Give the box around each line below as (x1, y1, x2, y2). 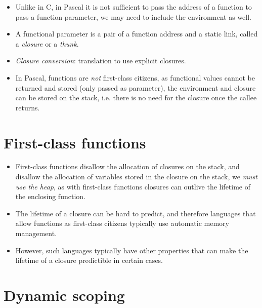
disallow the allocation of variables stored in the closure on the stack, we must (15, 171, 258, 182)
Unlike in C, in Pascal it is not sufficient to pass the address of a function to (15, 2, 252, 12)
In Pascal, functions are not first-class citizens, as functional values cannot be (15, 72, 255, 83)
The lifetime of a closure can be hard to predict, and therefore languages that (15, 208, 256, 218)
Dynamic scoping (4, 285, 125, 305)
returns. (15, 102, 40, 112)
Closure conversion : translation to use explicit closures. (15, 55, 186, 66)
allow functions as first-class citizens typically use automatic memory (15, 218, 229, 228)
